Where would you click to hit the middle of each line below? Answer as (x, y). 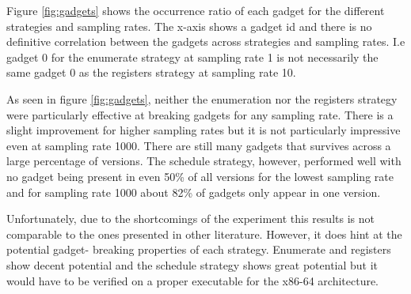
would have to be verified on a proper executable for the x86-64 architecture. (193, 280)
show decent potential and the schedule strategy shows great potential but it (192, 264)
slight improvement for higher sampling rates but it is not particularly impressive (204, 130)
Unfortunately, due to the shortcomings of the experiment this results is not (190, 219)
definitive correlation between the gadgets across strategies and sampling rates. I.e (206, 41)
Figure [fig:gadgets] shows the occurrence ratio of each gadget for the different (196, 10)
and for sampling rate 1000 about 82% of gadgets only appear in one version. (194, 192)
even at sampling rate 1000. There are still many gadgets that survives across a (199, 145)
